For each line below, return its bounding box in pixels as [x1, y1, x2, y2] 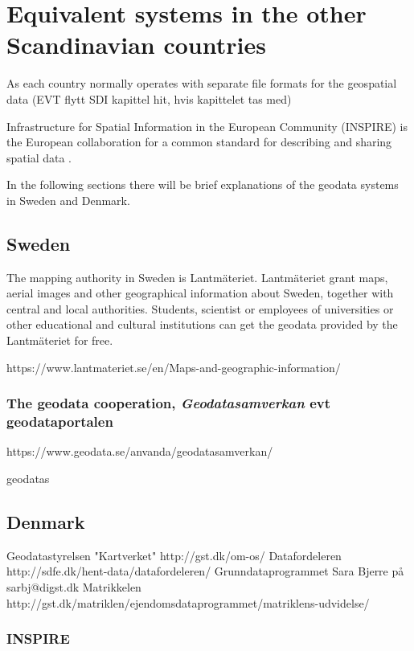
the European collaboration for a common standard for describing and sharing [6, 133, 392, 150]
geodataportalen [6, 411, 113, 432]
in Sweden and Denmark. [6, 191, 130, 208]
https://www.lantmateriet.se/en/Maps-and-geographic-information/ [6, 358, 341, 375]
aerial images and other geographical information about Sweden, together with [6, 285, 394, 301]
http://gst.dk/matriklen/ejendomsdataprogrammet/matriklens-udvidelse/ [6, 594, 370, 611]
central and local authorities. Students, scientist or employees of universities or [6, 300, 394, 317]
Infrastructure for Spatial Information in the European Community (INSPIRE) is [6, 117, 408, 134]
